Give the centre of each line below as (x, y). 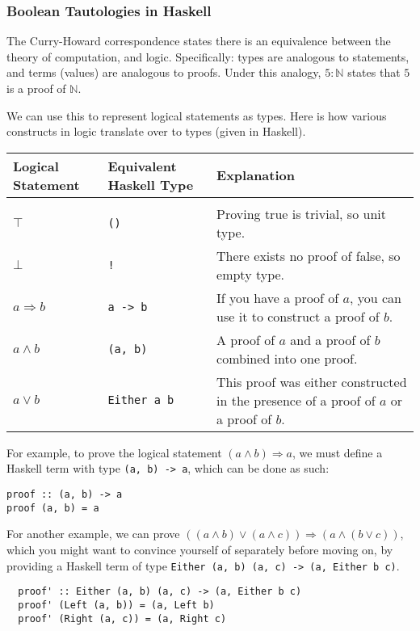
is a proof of (36, 88)
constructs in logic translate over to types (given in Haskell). (156, 131)
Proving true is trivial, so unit (301, 213)
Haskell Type (151, 184)
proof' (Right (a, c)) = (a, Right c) (122, 618)
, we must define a (337, 452)
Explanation (256, 175)
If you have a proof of (278, 297)
